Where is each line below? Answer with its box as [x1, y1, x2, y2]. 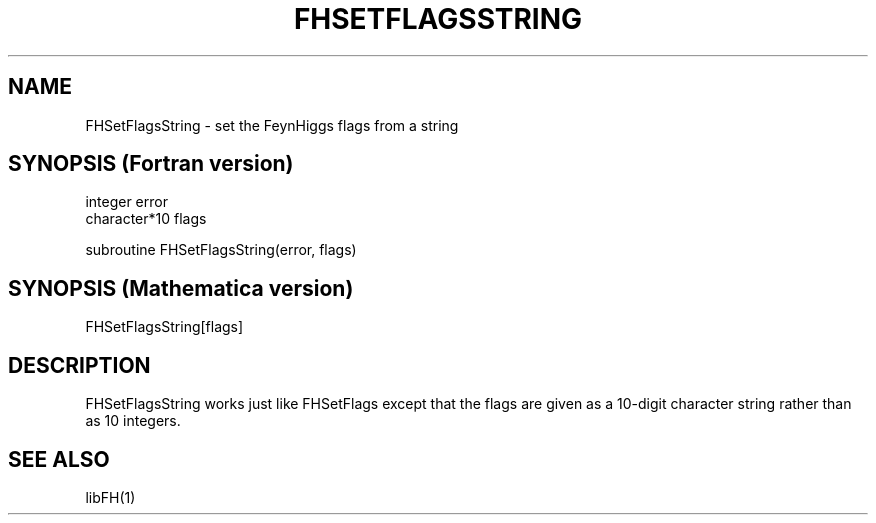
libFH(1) [85, 488, 136, 506]
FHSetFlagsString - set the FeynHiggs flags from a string [85, 116, 459, 134]
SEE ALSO [8, 446, 110, 472]
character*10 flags [85, 210, 207, 228]
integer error [85, 193, 168, 211]
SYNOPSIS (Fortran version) [8, 151, 294, 177]
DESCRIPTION [8, 352, 151, 378]
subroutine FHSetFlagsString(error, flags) [85, 241, 357, 259]
